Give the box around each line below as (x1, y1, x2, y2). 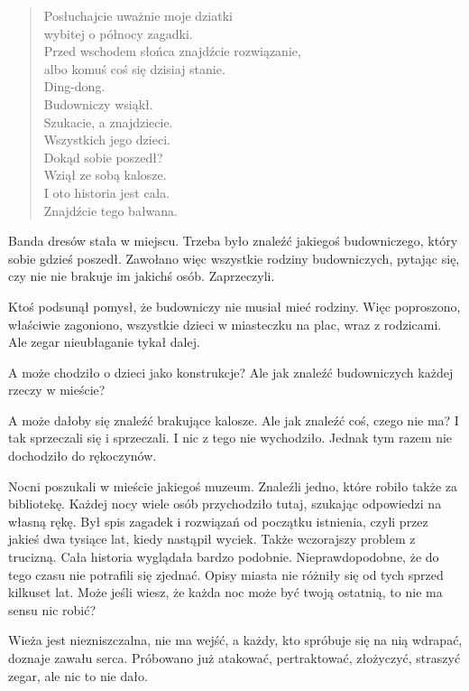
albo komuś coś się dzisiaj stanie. (43, 59, 225, 78)
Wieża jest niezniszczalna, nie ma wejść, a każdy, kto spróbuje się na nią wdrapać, (8, 630, 463, 649)
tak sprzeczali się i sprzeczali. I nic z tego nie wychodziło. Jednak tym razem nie (8, 428, 453, 447)
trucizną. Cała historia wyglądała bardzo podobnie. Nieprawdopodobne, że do (8, 547, 439, 566)
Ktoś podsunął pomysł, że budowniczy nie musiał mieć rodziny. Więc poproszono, (8, 296, 461, 315)
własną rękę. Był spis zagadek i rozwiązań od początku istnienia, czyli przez (8, 511, 428, 530)
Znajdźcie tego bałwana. (43, 201, 179, 219)
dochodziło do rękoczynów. (8, 446, 157, 465)
